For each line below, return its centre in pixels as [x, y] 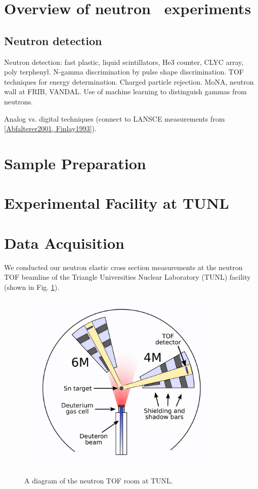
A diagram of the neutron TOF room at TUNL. [99, 481]
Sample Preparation [75, 163]
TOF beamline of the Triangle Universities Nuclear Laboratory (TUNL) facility [127, 277]
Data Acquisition [64, 242]
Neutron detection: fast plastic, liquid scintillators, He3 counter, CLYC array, [124, 62]
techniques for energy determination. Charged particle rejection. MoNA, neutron [129, 81]
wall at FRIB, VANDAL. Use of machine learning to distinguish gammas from [125, 91]
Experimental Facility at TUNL [117, 203]
